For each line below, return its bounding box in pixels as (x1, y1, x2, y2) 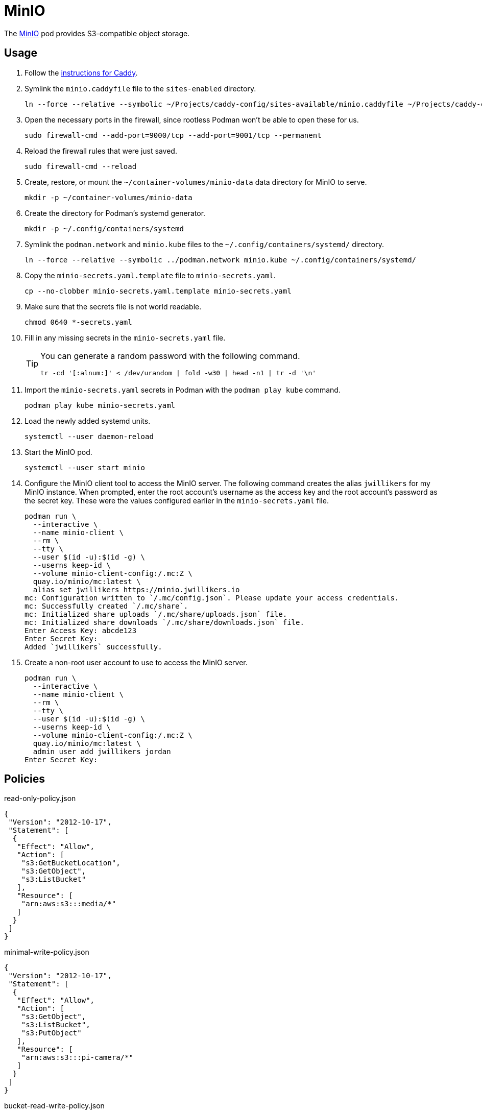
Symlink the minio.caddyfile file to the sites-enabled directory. (25, 84, 256, 93)
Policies (4, 772, 45, 786)
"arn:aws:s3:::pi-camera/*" (21, 1053, 133, 1062)
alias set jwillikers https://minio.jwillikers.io (33, 585, 240, 594)
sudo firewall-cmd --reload (25, 162, 137, 171)
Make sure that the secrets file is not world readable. (25, 302, 202, 311)
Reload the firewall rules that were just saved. (25, 146, 177, 155)
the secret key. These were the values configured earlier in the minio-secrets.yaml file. (25, 496, 329, 505)
